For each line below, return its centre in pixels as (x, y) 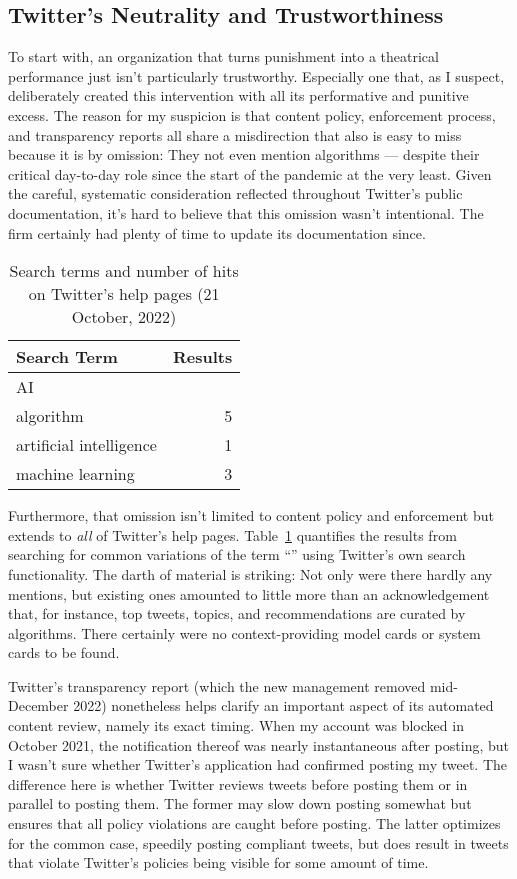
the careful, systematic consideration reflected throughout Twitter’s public (235, 193)
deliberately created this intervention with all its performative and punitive (238, 95)
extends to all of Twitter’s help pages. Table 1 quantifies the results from (232, 534)
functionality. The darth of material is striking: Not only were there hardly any (250, 573)
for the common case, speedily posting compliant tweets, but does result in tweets (258, 842)
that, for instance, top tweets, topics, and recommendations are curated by (237, 613)
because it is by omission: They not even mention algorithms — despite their (244, 154)
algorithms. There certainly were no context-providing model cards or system (244, 632)
